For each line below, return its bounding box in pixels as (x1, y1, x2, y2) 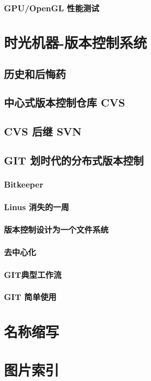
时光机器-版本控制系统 (4, 32, 147, 53)
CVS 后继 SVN (4, 124, 82, 139)
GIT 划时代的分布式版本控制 (4, 152, 144, 167)
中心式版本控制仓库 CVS (4, 95, 125, 110)
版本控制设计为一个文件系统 (4, 223, 109, 235)
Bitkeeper (4, 178, 43, 190)
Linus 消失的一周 (4, 201, 69, 213)
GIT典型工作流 (4, 268, 61, 280)
